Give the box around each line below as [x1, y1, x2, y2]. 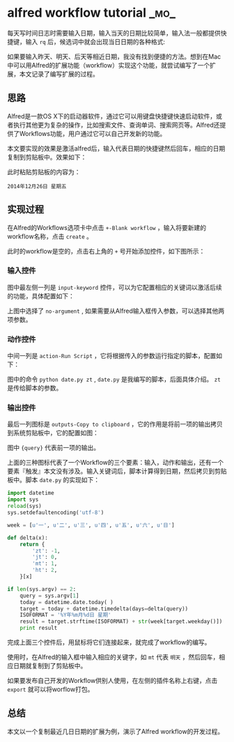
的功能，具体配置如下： [7, 291, 75, 300]
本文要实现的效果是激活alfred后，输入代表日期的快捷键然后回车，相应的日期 [7, 144, 226, 153]
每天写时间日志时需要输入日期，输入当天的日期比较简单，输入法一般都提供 [7, 29, 221, 37]
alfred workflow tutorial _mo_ [7, 5, 176, 21]
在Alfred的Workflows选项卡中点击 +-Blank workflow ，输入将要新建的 [7, 223, 207, 231]
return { [19, 541, 45, 548]
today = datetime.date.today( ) [19, 598, 114, 605]
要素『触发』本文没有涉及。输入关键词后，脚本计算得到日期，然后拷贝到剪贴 [7, 467, 227, 475]
